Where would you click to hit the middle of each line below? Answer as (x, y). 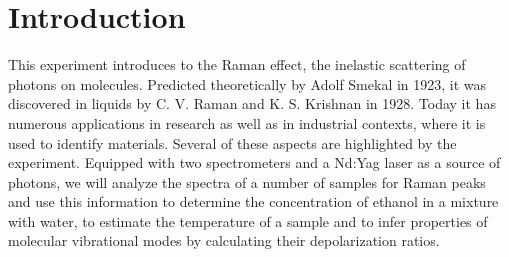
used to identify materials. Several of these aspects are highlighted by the (232, 142)
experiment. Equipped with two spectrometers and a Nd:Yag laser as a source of (254, 162)
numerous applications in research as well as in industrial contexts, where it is (247, 122)
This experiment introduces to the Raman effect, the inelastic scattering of (237, 64)
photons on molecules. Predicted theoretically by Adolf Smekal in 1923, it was (247, 83)
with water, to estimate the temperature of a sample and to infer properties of (248, 220)
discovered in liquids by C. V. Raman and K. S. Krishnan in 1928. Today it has (252, 103)
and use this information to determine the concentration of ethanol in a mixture (253, 201)
